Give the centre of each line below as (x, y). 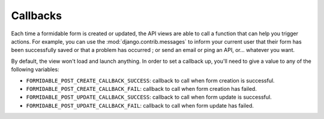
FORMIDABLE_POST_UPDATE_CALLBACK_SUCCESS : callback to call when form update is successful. (149, 97)
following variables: (35, 69)
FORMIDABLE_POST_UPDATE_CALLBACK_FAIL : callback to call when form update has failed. (140, 105)
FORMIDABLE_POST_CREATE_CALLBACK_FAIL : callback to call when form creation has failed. (142, 89)
